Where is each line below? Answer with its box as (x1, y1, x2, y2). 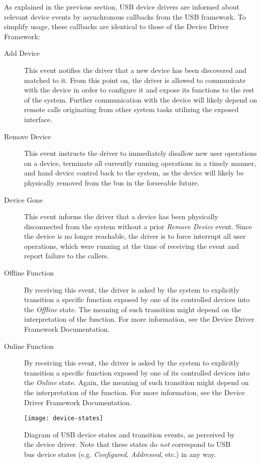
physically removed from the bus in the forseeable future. (24, 177, 200, 188)
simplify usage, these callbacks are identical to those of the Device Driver (4, 21, 229, 32)
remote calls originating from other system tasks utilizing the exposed (24, 104, 239, 115)
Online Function (4, 340, 54, 351)
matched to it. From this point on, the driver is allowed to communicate (24, 74, 246, 85)
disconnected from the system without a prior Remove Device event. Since (24, 221, 252, 231)
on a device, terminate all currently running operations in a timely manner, (24, 157, 256, 168)
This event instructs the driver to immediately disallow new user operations (24, 148, 257, 158)
